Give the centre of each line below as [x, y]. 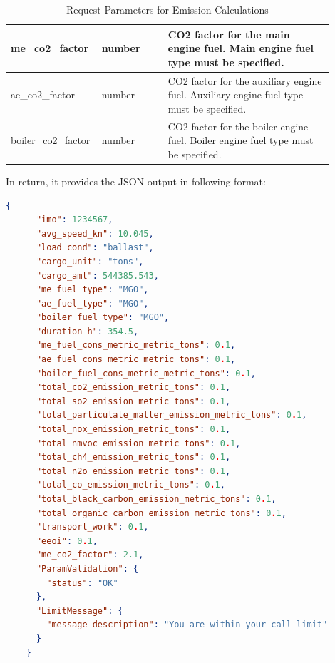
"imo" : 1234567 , [74, 220]
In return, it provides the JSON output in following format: [136, 181]
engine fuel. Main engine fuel [241, 48]
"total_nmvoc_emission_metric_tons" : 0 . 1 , [138, 443]
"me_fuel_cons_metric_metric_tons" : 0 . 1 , [136, 345]
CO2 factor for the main [229, 34]
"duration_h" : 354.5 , [87, 331]
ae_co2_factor [43, 94]
